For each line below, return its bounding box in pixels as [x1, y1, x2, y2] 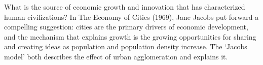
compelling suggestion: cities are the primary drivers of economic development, [4, 21, 248, 32]
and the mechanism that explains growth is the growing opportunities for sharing [4, 31, 256, 42]
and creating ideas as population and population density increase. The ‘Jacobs [4, 41, 247, 52]
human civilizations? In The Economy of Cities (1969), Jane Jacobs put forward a [4, 11, 259, 22]
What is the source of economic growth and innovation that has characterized [4, 2, 245, 12]
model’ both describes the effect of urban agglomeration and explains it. [4, 51, 228, 61]
